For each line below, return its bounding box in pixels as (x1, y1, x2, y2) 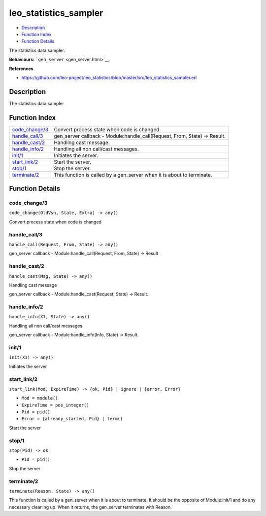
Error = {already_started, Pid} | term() (21, 416, 123, 422)
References (9, 66, 33, 72)
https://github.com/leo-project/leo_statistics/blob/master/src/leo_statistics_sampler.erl (21, 74, 197, 80)
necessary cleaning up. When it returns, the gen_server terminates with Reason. (9, 504, 172, 510)
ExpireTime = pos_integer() (21, 402, 90, 408)
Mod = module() (21, 395, 59, 401)
